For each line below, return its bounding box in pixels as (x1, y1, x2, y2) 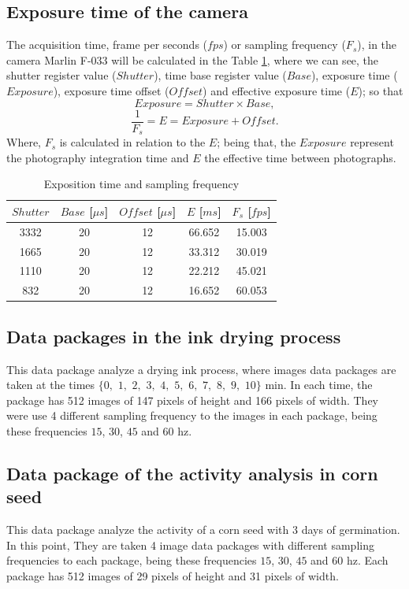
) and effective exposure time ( (203, 82, 351, 98)
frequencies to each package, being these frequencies (6, 552, 257, 569)
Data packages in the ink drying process (6, 324, 341, 348)
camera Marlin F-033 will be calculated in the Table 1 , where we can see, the (6, 51, 379, 68)
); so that (358, 82, 403, 98)
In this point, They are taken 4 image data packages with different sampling (6, 536, 374, 553)
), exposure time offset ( (53, 82, 169, 98)
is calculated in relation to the (59, 134, 206, 150)
